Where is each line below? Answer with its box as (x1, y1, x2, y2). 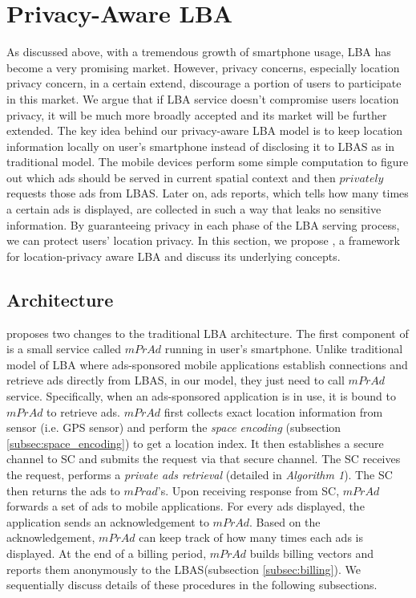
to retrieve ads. (46, 403, 120, 420)
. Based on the (249, 513, 321, 530)
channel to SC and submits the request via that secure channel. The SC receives (6, 450, 401, 467)
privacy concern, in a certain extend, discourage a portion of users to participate (6, 75, 402, 92)
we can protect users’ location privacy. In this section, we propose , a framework (6, 232, 400, 249)
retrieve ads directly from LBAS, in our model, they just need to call (6, 372, 345, 388)
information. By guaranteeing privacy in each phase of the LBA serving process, (6, 216, 400, 233)
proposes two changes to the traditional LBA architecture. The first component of (6, 324, 409, 341)
